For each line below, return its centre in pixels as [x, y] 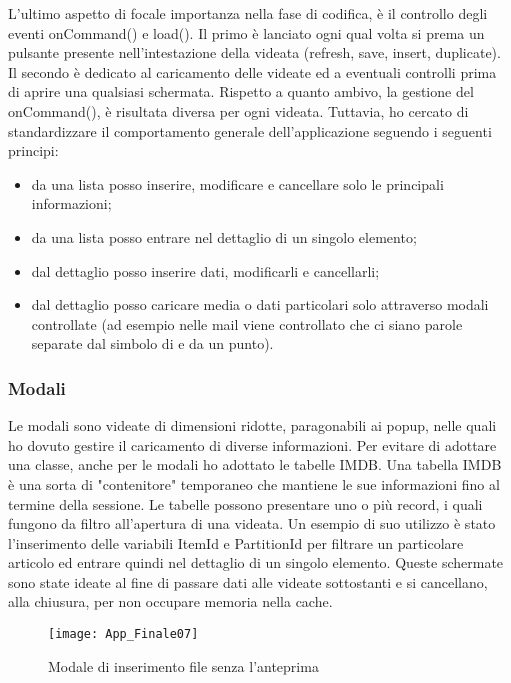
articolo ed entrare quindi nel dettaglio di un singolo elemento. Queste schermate [256, 562]
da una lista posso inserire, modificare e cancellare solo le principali [237, 183]
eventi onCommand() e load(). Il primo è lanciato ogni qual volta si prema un [246, 32]
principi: [33, 150]
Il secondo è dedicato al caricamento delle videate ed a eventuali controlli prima [252, 71]
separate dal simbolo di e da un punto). [152, 343]
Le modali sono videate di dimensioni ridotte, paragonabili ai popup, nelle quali [252, 425]
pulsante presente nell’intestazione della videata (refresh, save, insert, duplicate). [254, 52]
